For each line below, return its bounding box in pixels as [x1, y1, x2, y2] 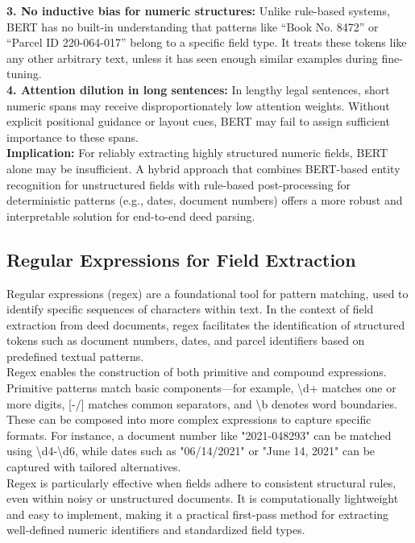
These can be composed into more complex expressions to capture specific [6, 411, 371, 428]
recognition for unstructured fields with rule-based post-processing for [6, 176, 351, 193]
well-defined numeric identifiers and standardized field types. [6, 521, 305, 538]
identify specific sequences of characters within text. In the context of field [6, 301, 374, 317]
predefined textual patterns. [6, 347, 144, 364]
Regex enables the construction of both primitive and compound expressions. [6, 363, 387, 380]
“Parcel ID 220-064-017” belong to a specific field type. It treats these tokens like [6, 34, 407, 51]
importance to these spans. [6, 128, 139, 145]
